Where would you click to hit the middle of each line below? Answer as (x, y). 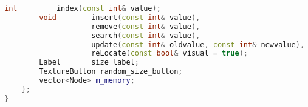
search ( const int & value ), (146, 35)
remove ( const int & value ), (146, 26)
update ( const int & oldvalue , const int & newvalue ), (198, 44)
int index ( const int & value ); (83, 8)
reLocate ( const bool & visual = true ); (169, 53)
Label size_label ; (89, 63)
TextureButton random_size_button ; (111, 72)
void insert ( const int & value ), (120, 17)
